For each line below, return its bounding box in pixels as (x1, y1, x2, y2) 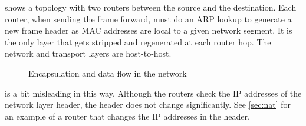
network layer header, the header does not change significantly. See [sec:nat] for (5, 98, 291, 111)
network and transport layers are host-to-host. (5, 47, 172, 59)
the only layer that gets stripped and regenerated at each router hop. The (5, 35, 271, 48)
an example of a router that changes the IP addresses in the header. (5, 110, 250, 122)
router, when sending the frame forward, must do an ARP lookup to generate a (5, 12, 292, 25)
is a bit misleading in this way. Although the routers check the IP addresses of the (5, 87, 302, 99)
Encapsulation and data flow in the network (28, 67, 187, 79)
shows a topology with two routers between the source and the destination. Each (5, 1, 297, 13)
